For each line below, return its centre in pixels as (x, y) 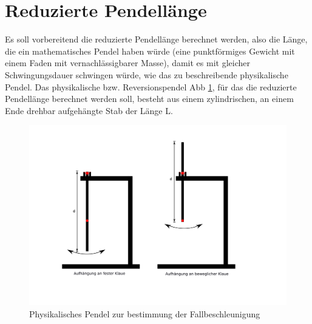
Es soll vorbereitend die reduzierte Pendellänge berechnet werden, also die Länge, (156, 39)
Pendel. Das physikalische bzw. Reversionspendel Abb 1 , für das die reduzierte (151, 86)
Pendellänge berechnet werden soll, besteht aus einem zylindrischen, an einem (149, 99)
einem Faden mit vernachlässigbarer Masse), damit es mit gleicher (127, 63)
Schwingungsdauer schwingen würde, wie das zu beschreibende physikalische (147, 74)
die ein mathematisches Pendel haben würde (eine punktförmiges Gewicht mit (150, 51)
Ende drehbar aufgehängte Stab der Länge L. (89, 110)
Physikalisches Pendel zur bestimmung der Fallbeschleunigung (145, 313)
